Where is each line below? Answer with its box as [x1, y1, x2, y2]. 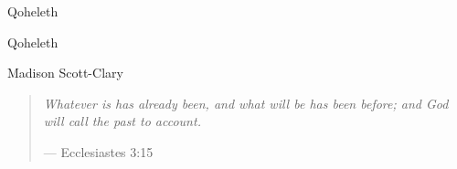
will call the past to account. [43, 111, 201, 131]
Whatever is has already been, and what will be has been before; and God [43, 93, 449, 112]
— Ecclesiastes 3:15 [43, 142, 154, 161]
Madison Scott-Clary [7, 63, 123, 82]
